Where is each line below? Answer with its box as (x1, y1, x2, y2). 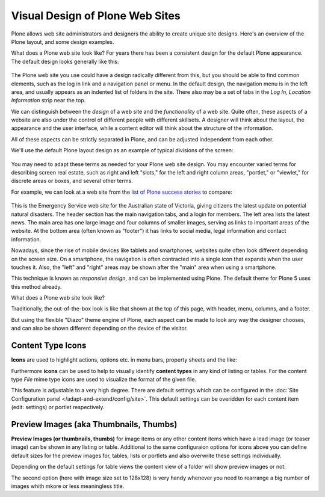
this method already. (11, 283, 63, 290)
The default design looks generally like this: (11, 58, 119, 65)
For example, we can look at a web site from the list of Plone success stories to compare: (11, 188, 233, 196)
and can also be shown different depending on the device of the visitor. (11, 325, 188, 332)
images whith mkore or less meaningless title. (11, 482, 125, 490)
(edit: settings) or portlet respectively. (11, 404, 105, 411)
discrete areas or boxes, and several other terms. (11, 177, 134, 185)
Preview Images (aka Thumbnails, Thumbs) (11, 419, 178, 430)
